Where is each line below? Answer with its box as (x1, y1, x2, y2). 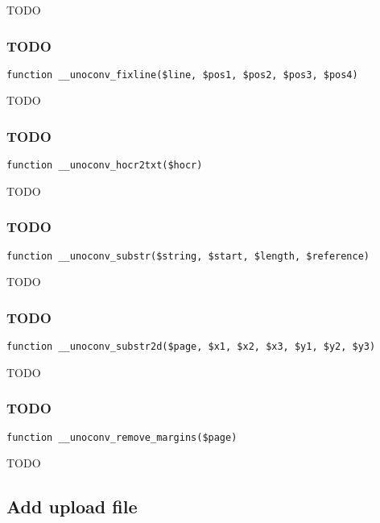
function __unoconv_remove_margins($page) (6, 431, 237, 443)
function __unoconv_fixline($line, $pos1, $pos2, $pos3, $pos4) (6, 68, 358, 81)
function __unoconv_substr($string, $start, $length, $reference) (6, 250, 370, 262)
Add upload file (6, 494, 138, 519)
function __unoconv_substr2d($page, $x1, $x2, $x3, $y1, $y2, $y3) (6, 341, 376, 353)
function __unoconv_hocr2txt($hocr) (6, 160, 203, 172)
